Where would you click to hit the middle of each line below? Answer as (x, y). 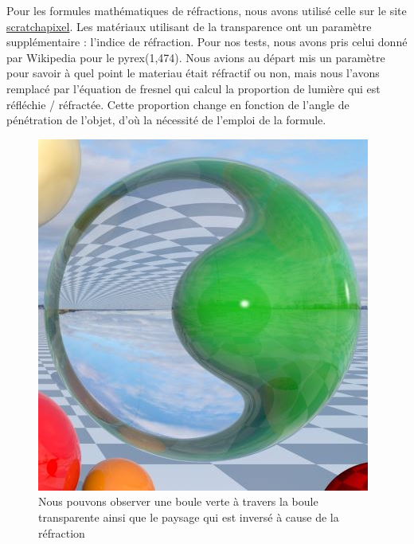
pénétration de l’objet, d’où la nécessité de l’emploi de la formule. (166, 120)
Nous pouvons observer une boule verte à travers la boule (178, 501)
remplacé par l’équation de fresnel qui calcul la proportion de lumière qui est (193, 88)
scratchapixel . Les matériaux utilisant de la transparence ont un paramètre (189, 26)
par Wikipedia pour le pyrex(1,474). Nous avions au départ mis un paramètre (196, 57)
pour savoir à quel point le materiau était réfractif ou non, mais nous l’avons (193, 73)
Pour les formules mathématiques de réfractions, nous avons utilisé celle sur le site (207, 10)
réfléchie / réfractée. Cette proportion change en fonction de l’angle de (178, 104)
